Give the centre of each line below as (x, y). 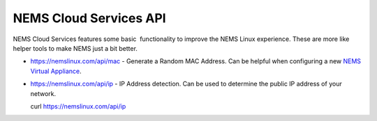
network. (43, 93)
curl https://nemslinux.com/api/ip (78, 106)
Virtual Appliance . (56, 71)
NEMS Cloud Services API (90, 18)
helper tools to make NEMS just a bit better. (75, 48)
